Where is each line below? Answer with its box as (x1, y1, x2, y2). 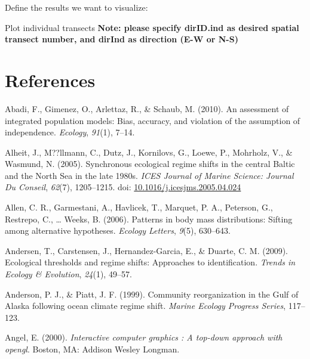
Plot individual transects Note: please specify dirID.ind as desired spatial (5, 21, 299, 33)
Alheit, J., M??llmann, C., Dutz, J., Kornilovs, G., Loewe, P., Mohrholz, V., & (5, 146, 293, 158)
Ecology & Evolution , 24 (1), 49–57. (5, 268, 132, 280)
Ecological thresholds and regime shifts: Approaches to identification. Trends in (5, 256, 296, 268)
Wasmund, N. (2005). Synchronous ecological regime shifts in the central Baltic (5, 157, 295, 170)
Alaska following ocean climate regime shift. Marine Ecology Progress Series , (5, 299, 286, 312)
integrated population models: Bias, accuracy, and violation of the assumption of (5, 114, 300, 126)
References (5, 67, 96, 92)
